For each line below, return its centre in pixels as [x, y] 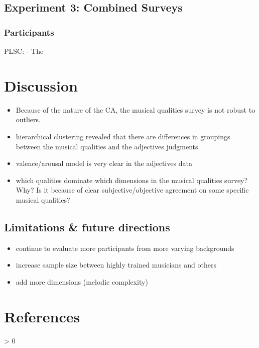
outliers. [28, 119]
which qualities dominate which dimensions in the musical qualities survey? [132, 180]
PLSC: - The [24, 51]
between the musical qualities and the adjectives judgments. [108, 146]
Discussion [41, 85]
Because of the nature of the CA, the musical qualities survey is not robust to [136, 109]
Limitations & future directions [87, 227]
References [42, 316]
